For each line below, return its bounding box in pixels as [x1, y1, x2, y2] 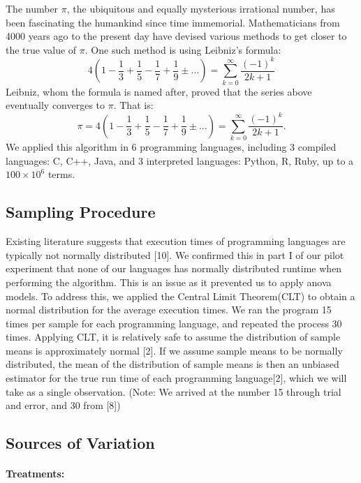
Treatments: [6, 466, 65, 481]
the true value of [6, 42, 77, 57]
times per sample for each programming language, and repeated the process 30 [6, 315, 342, 330]
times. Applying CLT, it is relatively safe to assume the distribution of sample [6, 329, 341, 344]
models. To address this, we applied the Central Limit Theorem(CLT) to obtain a [6, 288, 355, 303]
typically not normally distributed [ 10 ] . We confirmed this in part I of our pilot [6, 247, 344, 262]
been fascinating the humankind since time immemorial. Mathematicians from [6, 15, 340, 29]
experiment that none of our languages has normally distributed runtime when [6, 261, 342, 276]
